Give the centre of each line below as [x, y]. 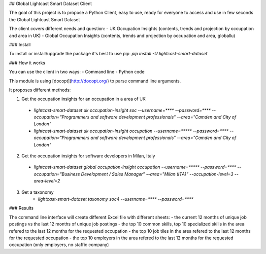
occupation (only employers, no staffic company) [59, 245]
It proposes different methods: [40, 90]
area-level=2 [47, 181]
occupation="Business [57, 174]
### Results [21, 208]
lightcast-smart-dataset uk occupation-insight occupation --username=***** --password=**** [131, 131]
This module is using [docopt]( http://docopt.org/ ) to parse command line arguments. [95, 81]
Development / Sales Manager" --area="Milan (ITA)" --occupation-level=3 [157, 174]
